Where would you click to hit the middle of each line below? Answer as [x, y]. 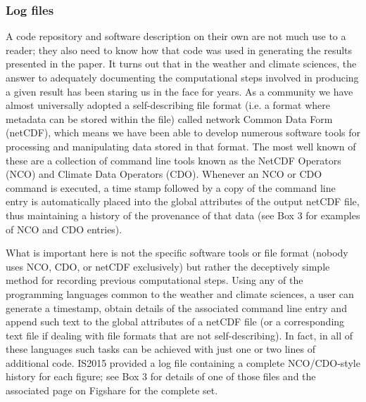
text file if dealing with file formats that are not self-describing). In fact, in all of [179, 335]
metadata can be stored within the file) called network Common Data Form [169, 118]
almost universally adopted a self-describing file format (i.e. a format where [168, 105]
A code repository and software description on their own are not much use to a [176, 36]
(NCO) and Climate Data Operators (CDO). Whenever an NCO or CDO [164, 174]
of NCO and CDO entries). [64, 229]
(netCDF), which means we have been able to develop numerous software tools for [183, 132]
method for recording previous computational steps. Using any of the [154, 280]
